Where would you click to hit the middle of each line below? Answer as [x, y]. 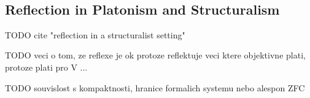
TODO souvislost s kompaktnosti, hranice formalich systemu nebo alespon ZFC [155, 87]
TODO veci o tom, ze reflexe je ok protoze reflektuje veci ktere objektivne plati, [155, 55]
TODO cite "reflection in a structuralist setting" [95, 34]
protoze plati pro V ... [46, 67]
